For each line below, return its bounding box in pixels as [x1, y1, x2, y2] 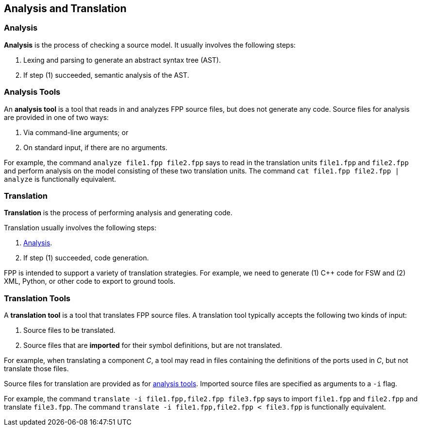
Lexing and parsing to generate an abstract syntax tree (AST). [23, 55, 221, 64]
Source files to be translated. [23, 326, 116, 335]
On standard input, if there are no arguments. [23, 143, 168, 152]
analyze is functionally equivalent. [4, 174, 117, 183]
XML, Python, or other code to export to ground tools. [4, 277, 176, 286]
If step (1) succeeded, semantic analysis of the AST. [23, 70, 189, 79]
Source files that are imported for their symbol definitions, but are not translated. [23, 341, 282, 350]
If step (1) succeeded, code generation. [23, 254, 149, 262]
